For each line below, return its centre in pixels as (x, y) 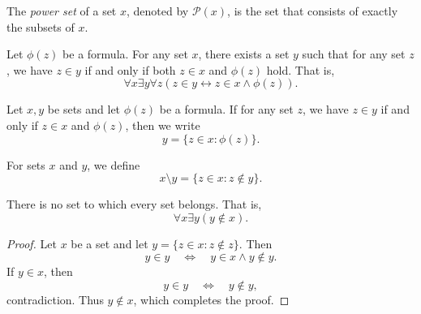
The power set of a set (62, 11)
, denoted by (158, 11)
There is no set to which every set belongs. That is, (134, 204)
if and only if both (130, 69)
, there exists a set (244, 54)
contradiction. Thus (55, 299)
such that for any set (354, 54)
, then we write (163, 125)
